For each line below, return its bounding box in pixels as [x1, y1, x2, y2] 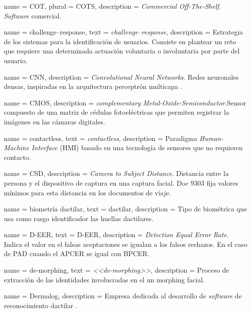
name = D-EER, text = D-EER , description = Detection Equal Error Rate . [4, 229, 229, 240]
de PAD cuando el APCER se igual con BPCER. [4, 248, 150, 259]
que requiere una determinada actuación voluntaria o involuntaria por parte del [4, 46, 240, 56]
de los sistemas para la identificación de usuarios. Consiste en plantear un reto [4, 36, 236, 46]
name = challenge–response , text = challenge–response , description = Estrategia [4, 27, 243, 37]
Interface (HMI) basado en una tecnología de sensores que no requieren [31, 142, 243, 153]
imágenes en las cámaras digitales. [4, 116, 105, 126]
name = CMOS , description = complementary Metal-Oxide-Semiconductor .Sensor [4, 97, 246, 107]
